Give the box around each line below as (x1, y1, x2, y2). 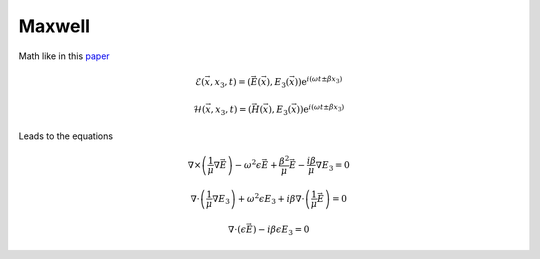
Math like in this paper (18, 50, 110, 62)
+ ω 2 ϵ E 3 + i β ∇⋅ (237, 191, 305, 207)
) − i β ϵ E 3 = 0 (252, 224, 310, 238)
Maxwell (18, 15, 90, 37)
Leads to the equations (18, 130, 114, 142)
